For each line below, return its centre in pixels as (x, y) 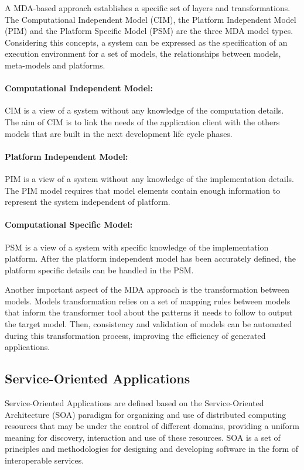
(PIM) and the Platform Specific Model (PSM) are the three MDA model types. (149, 31)
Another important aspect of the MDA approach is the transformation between (147, 289)
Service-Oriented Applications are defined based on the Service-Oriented (134, 403)
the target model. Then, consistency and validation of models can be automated (148, 324)
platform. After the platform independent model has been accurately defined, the (150, 258)
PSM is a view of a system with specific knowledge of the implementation (137, 247)
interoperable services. (45, 460)
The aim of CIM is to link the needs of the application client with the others (142, 121)
